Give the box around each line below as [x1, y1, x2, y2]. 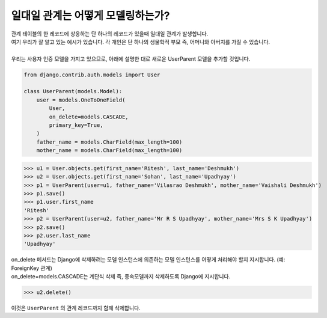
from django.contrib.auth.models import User [23, 71, 160, 78]
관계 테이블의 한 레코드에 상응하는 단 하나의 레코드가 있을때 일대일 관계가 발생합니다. [11, 30, 209, 37]
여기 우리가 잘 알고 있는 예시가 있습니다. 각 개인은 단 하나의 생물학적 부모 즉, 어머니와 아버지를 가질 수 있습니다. [11, 38, 270, 45]
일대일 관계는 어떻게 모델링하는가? [11, 9, 170, 22]
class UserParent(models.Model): [23, 88, 123, 95]
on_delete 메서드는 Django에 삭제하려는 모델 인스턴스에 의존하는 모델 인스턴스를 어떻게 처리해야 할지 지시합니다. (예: [11, 256, 286, 263]
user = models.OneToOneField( [36, 96, 126, 103]
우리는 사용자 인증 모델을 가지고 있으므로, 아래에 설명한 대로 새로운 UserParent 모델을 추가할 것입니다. [11, 55, 251, 63]
